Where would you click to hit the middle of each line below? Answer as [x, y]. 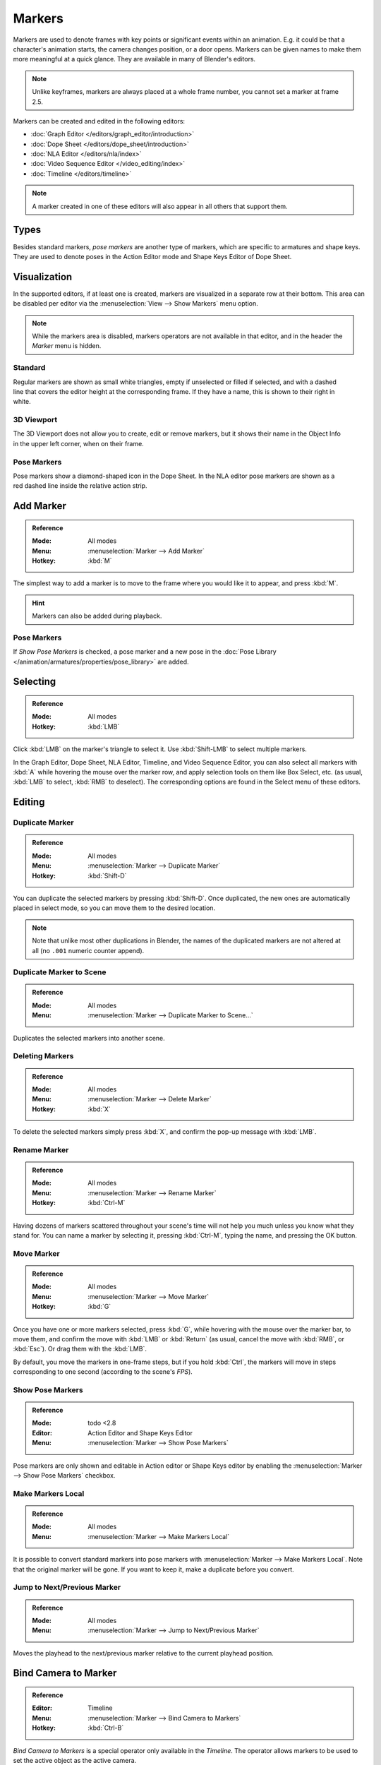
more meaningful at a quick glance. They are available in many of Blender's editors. [134, 59]
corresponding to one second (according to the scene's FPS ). [103, 1372]
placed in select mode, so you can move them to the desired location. [114, 908]
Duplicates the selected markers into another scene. [89, 1038]
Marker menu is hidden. [67, 346]
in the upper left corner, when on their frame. [78, 443]
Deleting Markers [43, 1056]
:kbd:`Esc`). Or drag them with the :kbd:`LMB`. [80, 1349]
